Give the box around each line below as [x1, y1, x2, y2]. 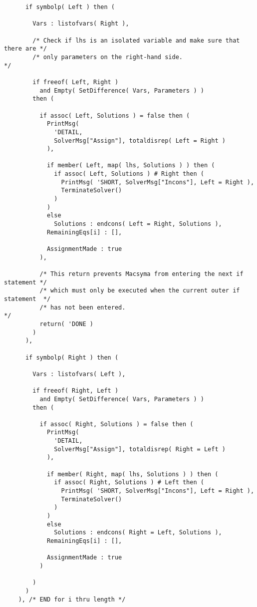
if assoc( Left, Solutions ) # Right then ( [54, 170, 204, 178]
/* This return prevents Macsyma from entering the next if [39, 270, 244, 277]
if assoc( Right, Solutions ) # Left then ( [54, 479, 204, 486]
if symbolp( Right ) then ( [25, 354, 119, 361]
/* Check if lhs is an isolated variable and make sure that [32, 37, 240, 44]
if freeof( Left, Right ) [32, 78, 119, 86]
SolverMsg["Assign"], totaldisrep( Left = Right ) [54, 137, 226, 144]
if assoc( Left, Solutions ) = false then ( [39, 112, 190, 119]
